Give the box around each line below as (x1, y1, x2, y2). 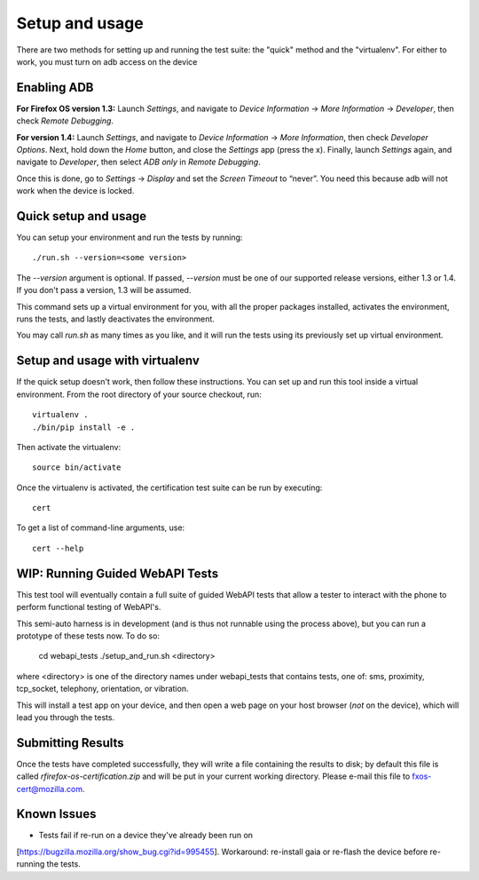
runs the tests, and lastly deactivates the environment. (16, 313, 215, 324)
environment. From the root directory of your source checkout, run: (16, 389, 262, 400)
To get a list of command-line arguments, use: (16, 522, 185, 533)
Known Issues (16, 806, 97, 821)
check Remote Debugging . (16, 115, 114, 126)
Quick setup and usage (16, 209, 147, 224)
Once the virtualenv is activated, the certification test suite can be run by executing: (16, 482, 323, 493)
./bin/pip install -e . (32, 422, 136, 432)
